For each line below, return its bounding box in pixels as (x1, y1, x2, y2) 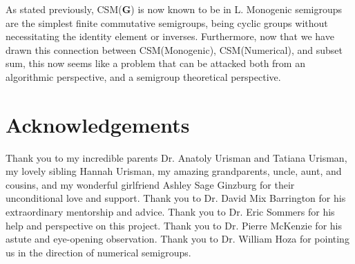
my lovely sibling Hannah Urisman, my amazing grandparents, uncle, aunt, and (6, 164, 342, 178)
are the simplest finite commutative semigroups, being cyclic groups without (6, 15, 328, 30)
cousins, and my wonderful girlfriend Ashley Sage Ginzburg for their (6, 177, 295, 191)
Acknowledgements (6, 110, 190, 138)
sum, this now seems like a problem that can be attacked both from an (6, 56, 305, 70)
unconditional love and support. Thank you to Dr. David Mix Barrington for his (6, 191, 346, 205)
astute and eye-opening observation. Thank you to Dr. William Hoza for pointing (6, 232, 349, 246)
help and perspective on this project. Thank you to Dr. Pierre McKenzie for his (6, 218, 342, 232)
